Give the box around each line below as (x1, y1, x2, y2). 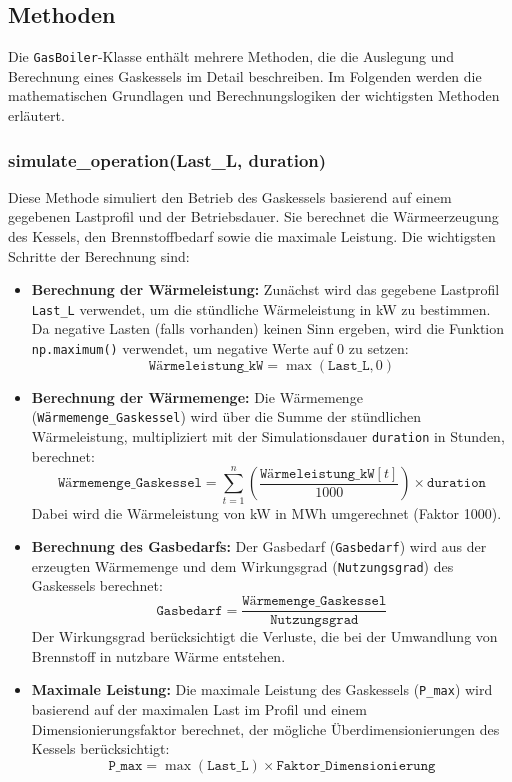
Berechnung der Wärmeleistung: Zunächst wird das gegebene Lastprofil (31, 279, 500, 300)
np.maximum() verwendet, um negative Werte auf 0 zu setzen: (31, 338, 409, 359)
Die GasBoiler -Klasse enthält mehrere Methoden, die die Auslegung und (8, 46, 455, 67)
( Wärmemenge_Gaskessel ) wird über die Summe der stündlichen (31, 406, 421, 427)
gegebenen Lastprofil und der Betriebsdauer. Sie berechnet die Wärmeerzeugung (8, 206, 499, 227)
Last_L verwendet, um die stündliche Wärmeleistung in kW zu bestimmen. (31, 298, 491, 319)
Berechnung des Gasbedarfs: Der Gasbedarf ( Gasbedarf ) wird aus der (31, 536, 487, 557)
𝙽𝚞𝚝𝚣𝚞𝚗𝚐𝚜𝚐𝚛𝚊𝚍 (270, 613, 359, 628)
